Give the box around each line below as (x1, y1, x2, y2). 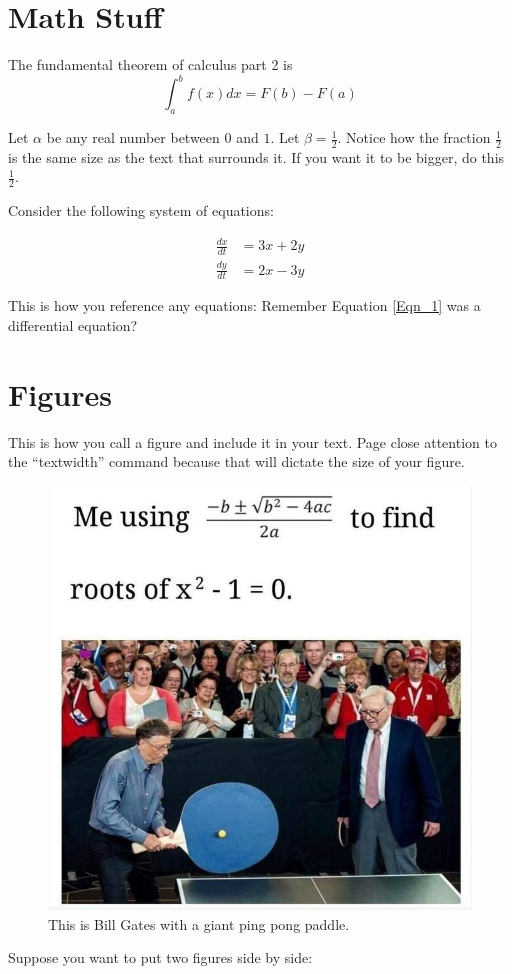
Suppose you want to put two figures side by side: (8, 947, 313, 968)
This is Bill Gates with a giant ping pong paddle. (48, 913, 350, 934)
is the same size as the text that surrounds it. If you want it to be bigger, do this (8, 146, 505, 167)
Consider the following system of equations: (8, 200, 274, 221)
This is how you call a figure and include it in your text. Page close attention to (8, 431, 497, 452)
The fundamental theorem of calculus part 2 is (8, 54, 293, 75)
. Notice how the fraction (337, 127, 491, 148)
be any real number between (46, 127, 220, 148)
